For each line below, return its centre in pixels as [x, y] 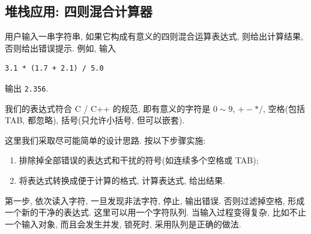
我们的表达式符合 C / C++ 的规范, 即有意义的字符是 [108, 108]
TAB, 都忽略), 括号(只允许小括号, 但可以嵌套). [95, 120]
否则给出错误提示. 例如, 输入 [61, 48]
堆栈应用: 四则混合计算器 [79, 11]
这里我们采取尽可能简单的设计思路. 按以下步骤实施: [105, 140]
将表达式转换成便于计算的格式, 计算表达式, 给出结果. [122, 180]
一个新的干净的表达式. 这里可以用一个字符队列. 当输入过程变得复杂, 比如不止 [155, 212]
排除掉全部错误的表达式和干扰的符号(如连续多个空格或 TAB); [139, 160]
